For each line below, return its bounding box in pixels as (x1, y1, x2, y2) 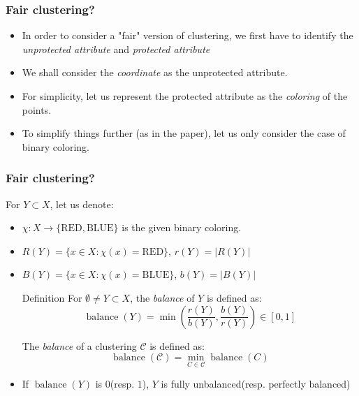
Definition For (22, 290, 82, 305)
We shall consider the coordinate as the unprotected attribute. (22, 65, 288, 80)
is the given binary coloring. (122, 220, 242, 235)
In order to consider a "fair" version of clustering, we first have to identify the (22, 28, 353, 43)
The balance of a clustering (22, 338, 137, 353)
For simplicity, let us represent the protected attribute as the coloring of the (22, 89, 348, 103)
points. (22, 102, 52, 117)
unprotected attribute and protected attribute (22, 41, 210, 56)
